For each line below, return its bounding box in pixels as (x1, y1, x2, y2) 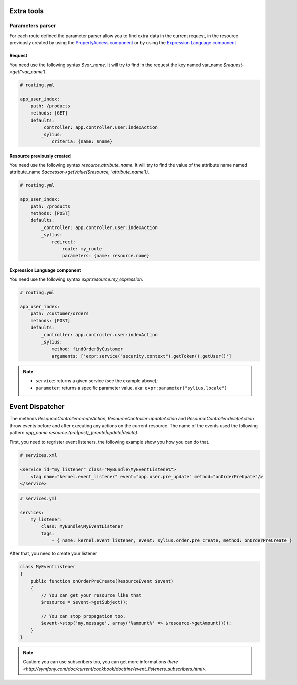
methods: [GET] (30, 110, 68, 116)
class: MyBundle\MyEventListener (41, 524, 123, 529)
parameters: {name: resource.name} (62, 253, 150, 259)
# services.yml (20, 495, 57, 501)
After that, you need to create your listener (9, 550, 97, 557)
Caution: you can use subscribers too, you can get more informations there (23, 659, 178, 665)
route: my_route (62, 246, 102, 251)
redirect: (51, 239, 76, 245)
